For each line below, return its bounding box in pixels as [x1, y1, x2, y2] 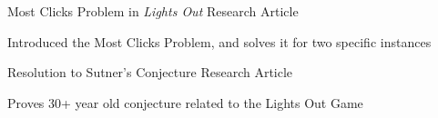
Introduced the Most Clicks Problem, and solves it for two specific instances [7, 32, 432, 51]
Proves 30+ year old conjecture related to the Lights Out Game [7, 93, 363, 112]
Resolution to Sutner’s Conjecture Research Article [7, 63, 293, 82]
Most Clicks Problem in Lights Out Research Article [7, 2, 299, 20]
